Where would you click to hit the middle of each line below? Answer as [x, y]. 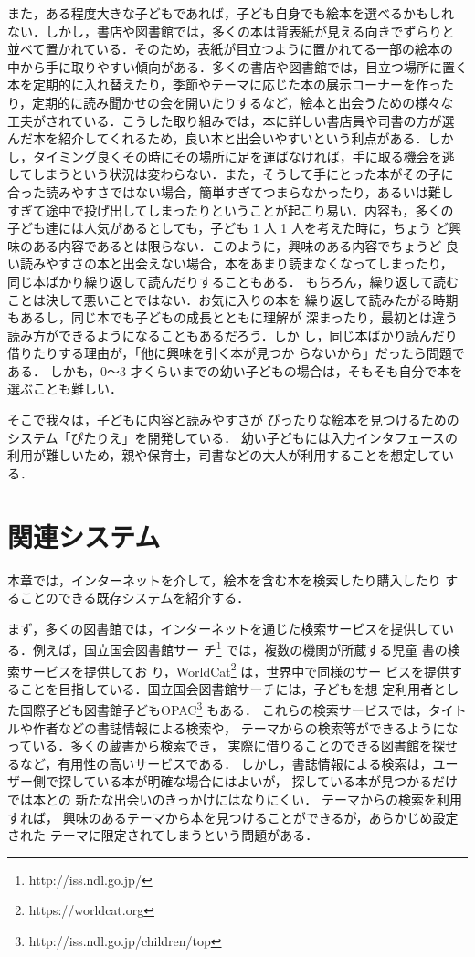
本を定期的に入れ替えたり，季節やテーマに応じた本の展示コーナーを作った [231, 84]
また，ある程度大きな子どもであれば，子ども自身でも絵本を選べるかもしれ [231, 13]
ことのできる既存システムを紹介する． [135, 598]
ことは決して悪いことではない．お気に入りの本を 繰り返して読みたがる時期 [233, 299]
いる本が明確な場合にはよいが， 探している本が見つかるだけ [277, 781]
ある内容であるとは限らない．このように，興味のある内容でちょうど [237, 245]
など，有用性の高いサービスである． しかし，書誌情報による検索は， [226, 763]
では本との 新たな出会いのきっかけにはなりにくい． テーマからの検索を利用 [235, 799]
